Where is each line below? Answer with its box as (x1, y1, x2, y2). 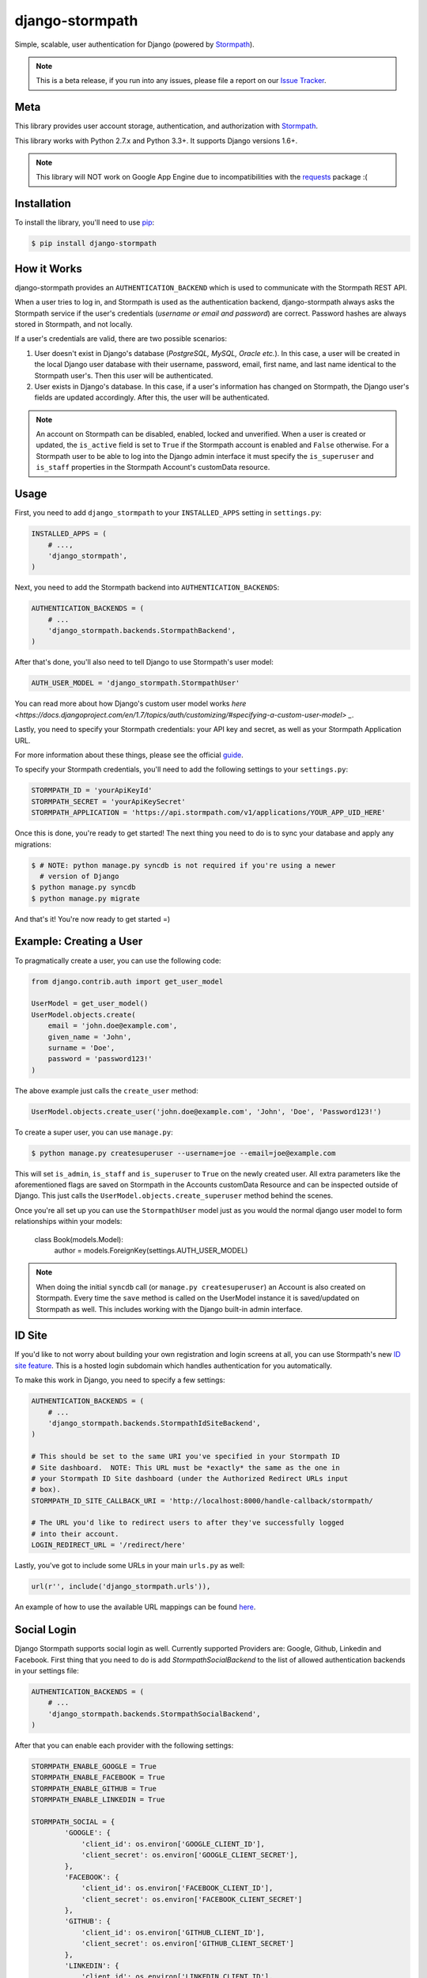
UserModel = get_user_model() (31, 999, 149, 1008)
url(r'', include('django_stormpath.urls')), (31, 1582, 211, 1591)
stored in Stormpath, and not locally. (14, 319, 134, 328)
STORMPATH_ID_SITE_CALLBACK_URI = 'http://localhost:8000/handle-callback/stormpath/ (31, 1496, 373, 1505)
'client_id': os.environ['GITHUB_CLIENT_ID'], (81, 1927, 265, 1937)
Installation (14, 197, 71, 210)
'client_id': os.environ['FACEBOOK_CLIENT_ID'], (81, 1884, 274, 1893)
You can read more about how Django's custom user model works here (14, 699, 247, 708)
